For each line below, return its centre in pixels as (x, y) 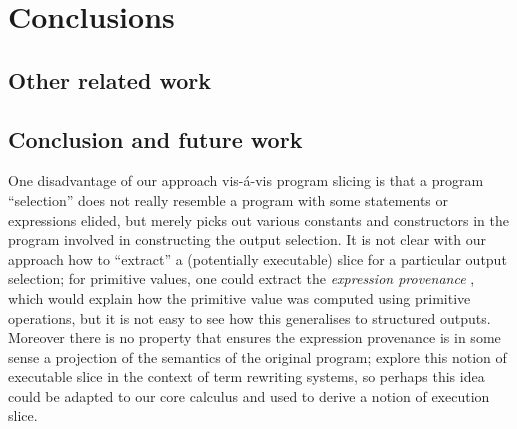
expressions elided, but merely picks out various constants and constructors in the (258, 219)
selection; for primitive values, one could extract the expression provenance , (241, 278)
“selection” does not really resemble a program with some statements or (228, 199)
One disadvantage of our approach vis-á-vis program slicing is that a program (246, 180)
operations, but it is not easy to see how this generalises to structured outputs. (249, 317)
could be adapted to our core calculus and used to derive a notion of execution (249, 395)
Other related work (109, 79)
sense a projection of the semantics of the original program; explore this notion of (257, 356)
